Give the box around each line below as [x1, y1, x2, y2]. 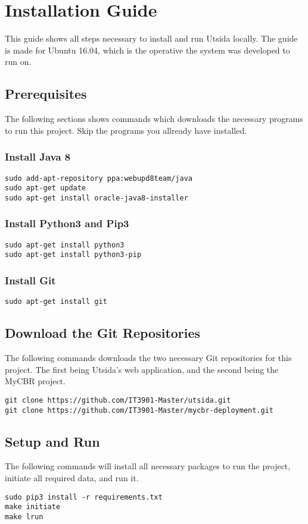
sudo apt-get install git [5, 297, 107, 306]
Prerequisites [5, 84, 87, 103]
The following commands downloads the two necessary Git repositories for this [5, 352, 292, 364]
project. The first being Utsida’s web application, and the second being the [5, 363, 279, 375]
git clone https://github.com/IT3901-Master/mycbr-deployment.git [5, 406, 274, 415]
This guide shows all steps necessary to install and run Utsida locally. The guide [5, 32, 298, 45]
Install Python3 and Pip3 [5, 216, 129, 231]
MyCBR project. [5, 375, 66, 387]
